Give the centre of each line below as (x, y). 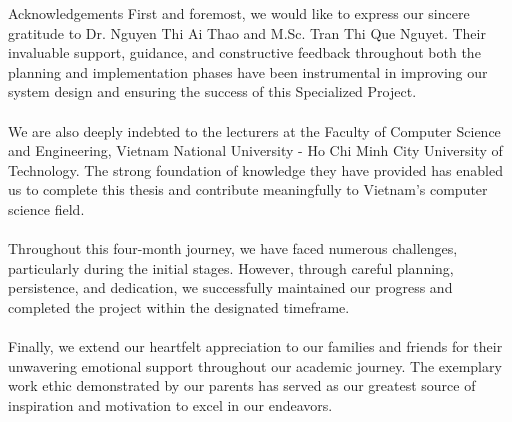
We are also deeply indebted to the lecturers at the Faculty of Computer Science (254, 130)
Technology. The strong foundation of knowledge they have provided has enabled (255, 169)
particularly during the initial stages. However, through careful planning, (231, 267)
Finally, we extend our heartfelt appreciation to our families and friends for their (255, 346)
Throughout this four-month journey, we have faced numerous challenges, (233, 248)
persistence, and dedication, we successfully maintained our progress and (230, 287)
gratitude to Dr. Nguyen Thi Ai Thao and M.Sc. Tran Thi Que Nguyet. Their (247, 32)
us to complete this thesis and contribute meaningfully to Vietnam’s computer (248, 189)
